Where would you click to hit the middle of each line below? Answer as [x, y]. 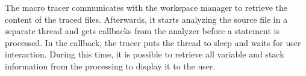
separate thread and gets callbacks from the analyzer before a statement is [142, 31]
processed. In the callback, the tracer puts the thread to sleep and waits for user [153, 42]
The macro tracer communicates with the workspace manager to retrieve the [146, 7]
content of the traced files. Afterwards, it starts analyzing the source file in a [146, 19]
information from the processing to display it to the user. [110, 66]
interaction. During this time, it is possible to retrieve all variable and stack [145, 54]
